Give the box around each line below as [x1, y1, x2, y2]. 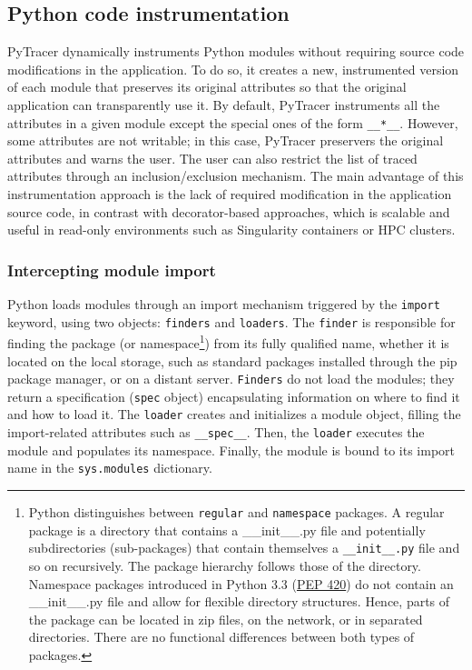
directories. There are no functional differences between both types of [28, 627, 415, 646]
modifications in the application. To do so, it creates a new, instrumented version [7, 59, 459, 78]
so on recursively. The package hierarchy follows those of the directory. [28, 555, 421, 575]
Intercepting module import [7, 258, 216, 281]
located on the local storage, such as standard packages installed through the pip [7, 351, 457, 370]
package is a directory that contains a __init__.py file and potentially [28, 520, 426, 539]
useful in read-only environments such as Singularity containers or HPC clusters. [7, 220, 456, 239]
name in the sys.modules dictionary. [7, 458, 212, 477]
